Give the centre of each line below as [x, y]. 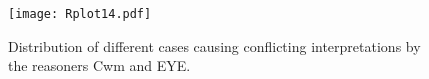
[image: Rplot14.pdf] [80, 14]
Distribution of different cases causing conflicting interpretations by [214, 45]
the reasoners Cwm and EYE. [99, 65]
